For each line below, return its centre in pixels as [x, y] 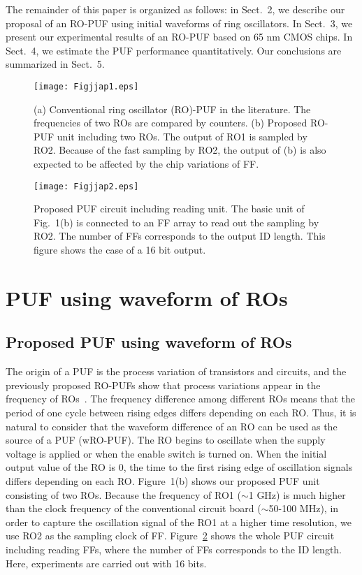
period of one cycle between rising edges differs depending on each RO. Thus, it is [181, 412]
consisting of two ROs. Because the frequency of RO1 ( [123, 494]
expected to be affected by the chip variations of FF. [146, 163]
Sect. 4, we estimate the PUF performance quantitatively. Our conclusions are [174, 50]
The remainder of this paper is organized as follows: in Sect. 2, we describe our [175, 9]
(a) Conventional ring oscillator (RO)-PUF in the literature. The [172, 109]
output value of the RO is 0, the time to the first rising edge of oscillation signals [179, 467]
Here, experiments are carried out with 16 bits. [106, 563]
